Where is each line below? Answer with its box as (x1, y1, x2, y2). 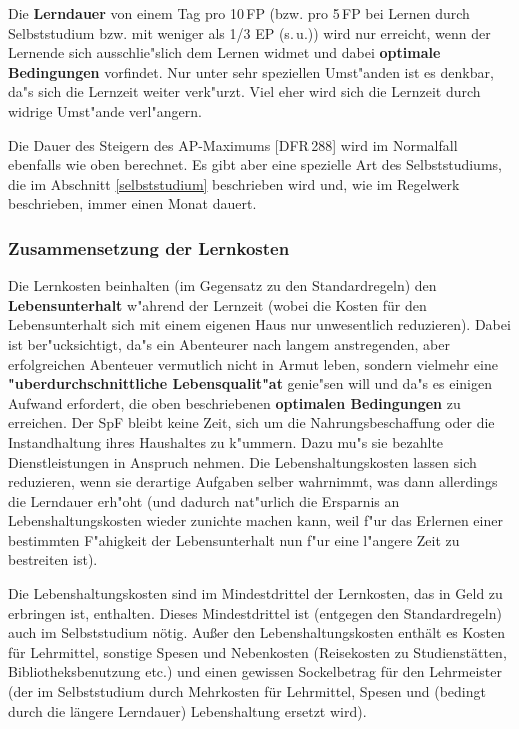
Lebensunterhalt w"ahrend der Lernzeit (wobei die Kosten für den (8, 294, 427, 315)
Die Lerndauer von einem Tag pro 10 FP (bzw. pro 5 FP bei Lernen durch (8, 3, 470, 23)
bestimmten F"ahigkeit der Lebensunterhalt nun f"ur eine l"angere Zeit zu (8, 529, 460, 550)
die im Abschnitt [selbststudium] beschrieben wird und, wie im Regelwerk (8, 173, 460, 194)
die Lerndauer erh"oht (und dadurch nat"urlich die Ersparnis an (8, 490, 400, 511)
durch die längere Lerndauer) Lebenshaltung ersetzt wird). (8, 700, 367, 721)
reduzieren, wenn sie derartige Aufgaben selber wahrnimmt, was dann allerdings (8, 471, 498, 492)
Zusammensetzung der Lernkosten (8, 235, 290, 260)
